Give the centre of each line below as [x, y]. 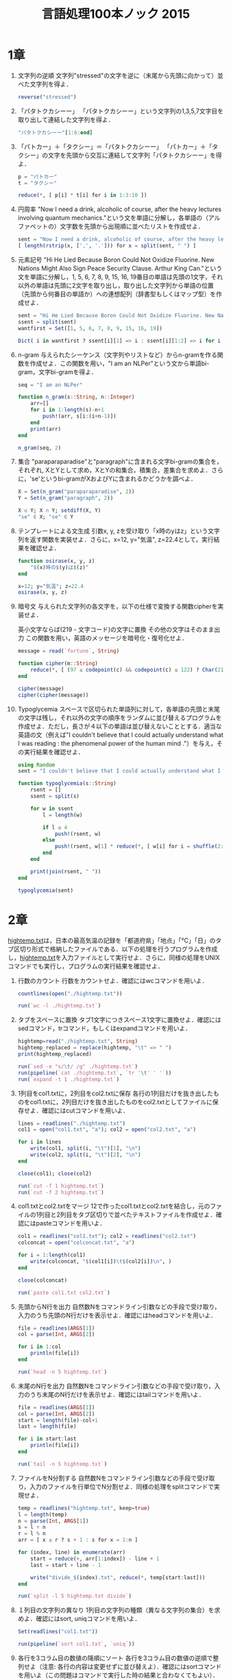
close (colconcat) [42, 1280]
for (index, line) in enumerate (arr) [72, 1553]
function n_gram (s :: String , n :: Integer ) [76, 397]
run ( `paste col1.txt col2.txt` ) [64, 1293]
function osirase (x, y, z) [56, 561]
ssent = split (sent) [47, 322]
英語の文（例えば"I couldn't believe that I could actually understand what [120, 735]
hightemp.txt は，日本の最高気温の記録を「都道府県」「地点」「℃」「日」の [112, 940]
